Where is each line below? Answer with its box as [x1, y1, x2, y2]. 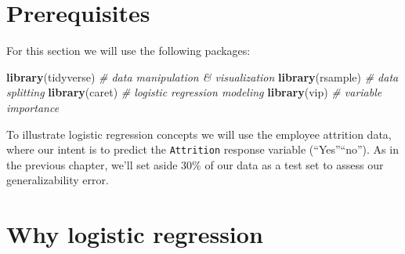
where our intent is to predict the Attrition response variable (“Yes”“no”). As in [6, 141, 399, 158]
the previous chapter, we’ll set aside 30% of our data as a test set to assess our [6, 156, 384, 172]
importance [6, 99, 60, 115]
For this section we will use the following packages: [6, 42, 251, 59]
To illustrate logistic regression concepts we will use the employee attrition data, [6, 125, 392, 142]
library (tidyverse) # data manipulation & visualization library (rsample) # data [6, 68, 399, 85]
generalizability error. [6, 172, 109, 188]
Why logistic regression [6, 218, 263, 250]
